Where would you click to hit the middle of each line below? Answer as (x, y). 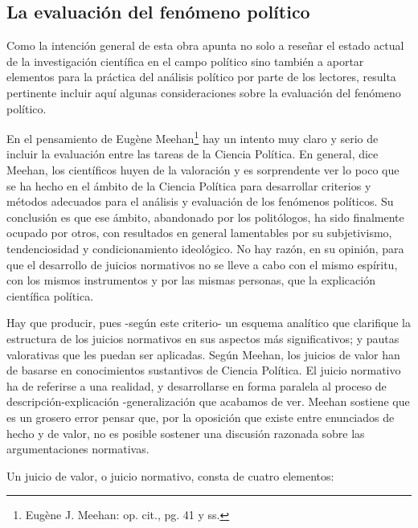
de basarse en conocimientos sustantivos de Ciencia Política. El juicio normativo (204, 370)
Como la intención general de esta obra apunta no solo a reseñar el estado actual (205, 45)
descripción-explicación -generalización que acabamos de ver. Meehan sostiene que (208, 401)
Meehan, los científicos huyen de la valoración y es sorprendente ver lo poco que (203, 170)
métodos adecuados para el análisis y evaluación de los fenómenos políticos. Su (200, 201)
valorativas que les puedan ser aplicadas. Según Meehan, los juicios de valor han (203, 354)
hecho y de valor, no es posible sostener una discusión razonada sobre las (186, 433)
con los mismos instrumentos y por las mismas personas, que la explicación (191, 280)
